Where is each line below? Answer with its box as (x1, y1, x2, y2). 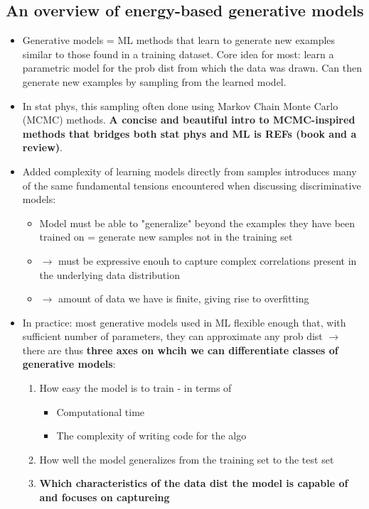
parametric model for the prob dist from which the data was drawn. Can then (22, 60, 362, 75)
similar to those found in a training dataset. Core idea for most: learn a (22, 46, 334, 61)
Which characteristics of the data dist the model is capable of (39, 476, 348, 491)
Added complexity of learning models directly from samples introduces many (22, 163, 357, 178)
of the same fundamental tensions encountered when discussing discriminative (22, 177, 361, 192)
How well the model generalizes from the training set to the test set (39, 451, 334, 466)
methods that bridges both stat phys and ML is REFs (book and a (22, 126, 357, 141)
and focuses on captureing (39, 490, 170, 505)
